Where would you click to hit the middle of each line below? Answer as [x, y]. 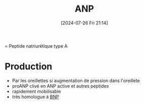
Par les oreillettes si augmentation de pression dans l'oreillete [76, 80]
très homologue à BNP [35, 96]
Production [29, 67]
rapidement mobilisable [36, 91]
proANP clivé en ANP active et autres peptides [60, 86]
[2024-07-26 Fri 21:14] [84, 23]
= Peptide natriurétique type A [36, 46]
